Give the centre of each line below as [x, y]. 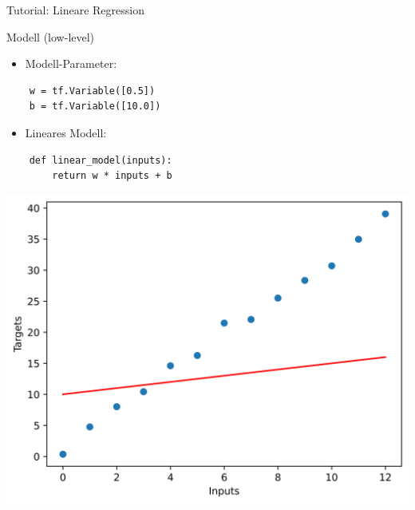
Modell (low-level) [51, 36]
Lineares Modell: [66, 132]
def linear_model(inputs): [101, 160]
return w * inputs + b [112, 176]
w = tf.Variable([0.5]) [92, 91]
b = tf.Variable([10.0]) [95, 107]
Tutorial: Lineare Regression [75, 10]
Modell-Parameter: [71, 63]
